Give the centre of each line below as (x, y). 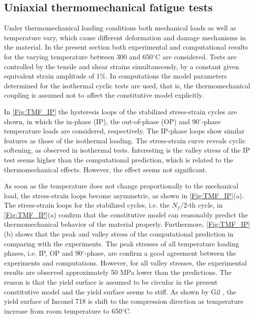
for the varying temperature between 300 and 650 (79, 56)
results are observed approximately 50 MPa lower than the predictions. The (118, 272)
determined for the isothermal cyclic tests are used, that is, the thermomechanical (127, 85)
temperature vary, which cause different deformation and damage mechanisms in (125, 37)
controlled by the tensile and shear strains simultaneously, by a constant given (122, 66)
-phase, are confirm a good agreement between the (160, 253)
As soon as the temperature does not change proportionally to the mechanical (121, 186)
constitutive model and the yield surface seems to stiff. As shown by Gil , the (120, 291)
